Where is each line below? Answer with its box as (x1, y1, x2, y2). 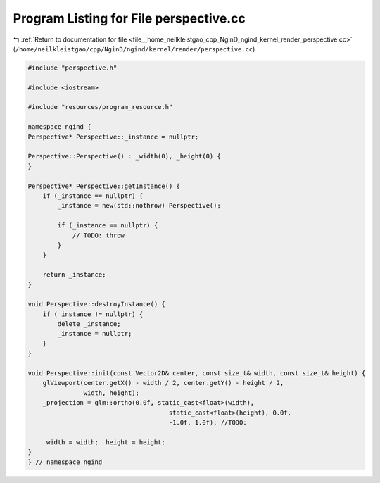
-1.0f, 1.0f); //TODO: (168, 418, 247, 426)
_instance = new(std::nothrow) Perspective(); (57, 201, 221, 210)
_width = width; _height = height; (42, 438, 165, 446)
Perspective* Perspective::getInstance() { (27, 182, 181, 190)
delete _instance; (57, 320, 121, 328)
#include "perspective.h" (27, 63, 118, 72)
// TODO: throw (72, 231, 125, 239)
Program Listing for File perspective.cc (13, 11, 246, 26)
